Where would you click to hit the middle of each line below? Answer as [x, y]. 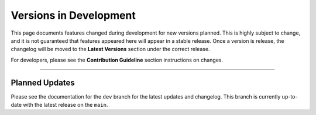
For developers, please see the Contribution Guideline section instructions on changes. [117, 60]
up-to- [290, 96]
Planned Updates [43, 82]
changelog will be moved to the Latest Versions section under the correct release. [110, 49]
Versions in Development [73, 15]
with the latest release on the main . [65, 105]
